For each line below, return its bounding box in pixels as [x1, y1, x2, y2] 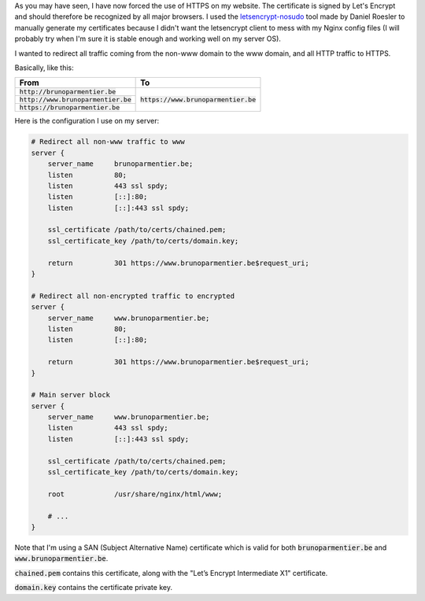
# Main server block [31, 390, 110, 400]
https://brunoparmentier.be [19, 103, 120, 112]
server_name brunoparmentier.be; [47, 160, 194, 168]
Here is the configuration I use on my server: [14, 116, 160, 126]
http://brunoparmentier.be [19, 87, 116, 96]
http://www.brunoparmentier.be [19, 95, 131, 104]
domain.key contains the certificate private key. [14, 583, 173, 592]
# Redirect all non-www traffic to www [31, 138, 185, 146]
